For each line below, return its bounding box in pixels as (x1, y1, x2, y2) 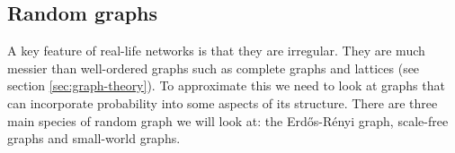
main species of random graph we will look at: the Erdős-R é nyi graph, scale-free (7, 111, 449, 130)
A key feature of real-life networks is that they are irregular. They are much (7, 41, 425, 60)
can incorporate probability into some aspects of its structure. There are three (7, 93, 438, 112)
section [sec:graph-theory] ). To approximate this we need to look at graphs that (7, 76, 445, 95)
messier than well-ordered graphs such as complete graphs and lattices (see (7, 58, 420, 77)
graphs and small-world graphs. (7, 129, 181, 148)
